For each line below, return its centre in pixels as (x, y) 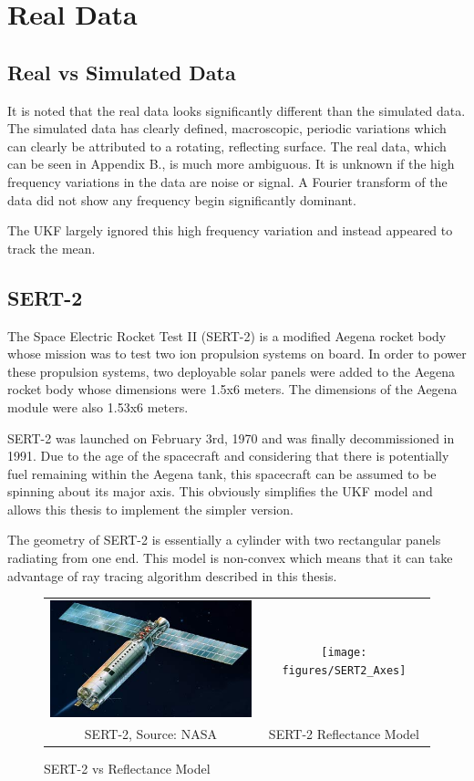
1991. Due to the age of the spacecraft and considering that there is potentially (228, 456)
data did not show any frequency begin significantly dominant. (182, 199)
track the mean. (52, 248)
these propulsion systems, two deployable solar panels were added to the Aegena (231, 371)
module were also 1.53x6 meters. (98, 406)
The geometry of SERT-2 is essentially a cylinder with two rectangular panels (224, 540)
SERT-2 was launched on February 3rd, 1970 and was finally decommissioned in (231, 437)
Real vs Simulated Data (122, 72)
